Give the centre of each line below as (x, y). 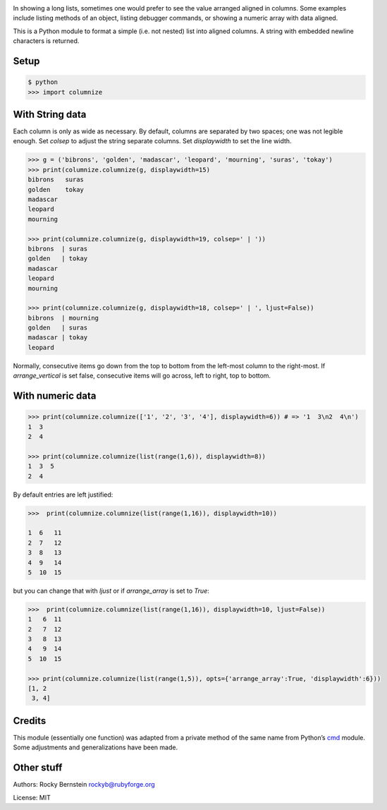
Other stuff (38, 768)
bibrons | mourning (63, 318)
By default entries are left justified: (63, 495)
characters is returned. (46, 41)
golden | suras (58, 328)
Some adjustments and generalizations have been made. (96, 747)
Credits (30, 721)
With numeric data (55, 396)
